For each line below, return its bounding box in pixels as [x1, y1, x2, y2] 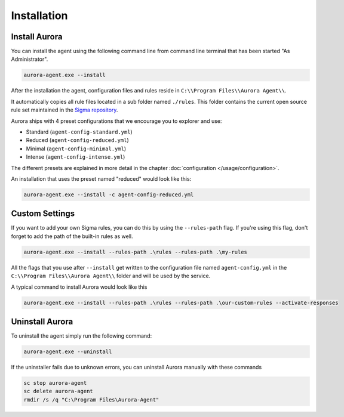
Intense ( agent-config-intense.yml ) [26, 153, 125, 160]
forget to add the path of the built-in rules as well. [11, 233, 133, 240]
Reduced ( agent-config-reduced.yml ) [26, 137, 129, 144]
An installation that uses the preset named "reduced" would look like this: [11, 175, 192, 182]
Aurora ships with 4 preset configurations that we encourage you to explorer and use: [11, 117, 222, 125]
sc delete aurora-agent [23, 388, 94, 395]
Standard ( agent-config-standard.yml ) [26, 128, 133, 135]
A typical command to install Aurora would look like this [11, 283, 148, 291]
